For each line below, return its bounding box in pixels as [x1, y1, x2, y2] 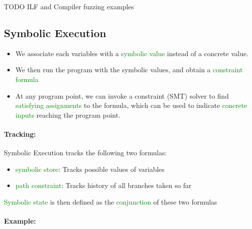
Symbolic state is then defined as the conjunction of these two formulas [4, 196, 217, 207]
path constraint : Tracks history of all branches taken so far [15, 180, 191, 190]
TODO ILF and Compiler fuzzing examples [4, 1, 134, 11]
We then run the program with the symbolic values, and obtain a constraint [15, 64, 243, 75]
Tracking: [4, 128, 36, 139]
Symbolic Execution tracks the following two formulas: [4, 147, 167, 158]
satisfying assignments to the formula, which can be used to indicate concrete [15, 100, 247, 110]
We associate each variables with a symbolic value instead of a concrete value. [15, 48, 249, 58]
